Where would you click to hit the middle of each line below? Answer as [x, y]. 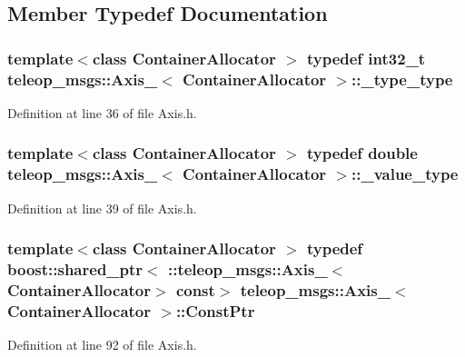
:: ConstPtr [215, 310]
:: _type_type [402, 79]
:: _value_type [405, 174]
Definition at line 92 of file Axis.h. [102, 345]
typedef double [362, 153]
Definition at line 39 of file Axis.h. [102, 208]
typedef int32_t [366, 58]
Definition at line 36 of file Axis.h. [102, 112]
